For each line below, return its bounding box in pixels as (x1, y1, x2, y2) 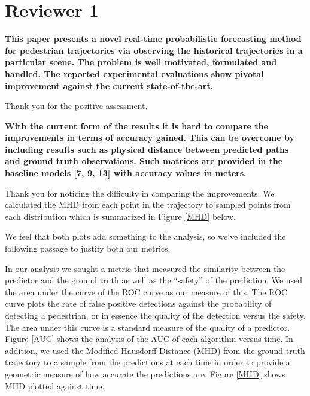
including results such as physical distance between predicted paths (5, 143, 289, 155)
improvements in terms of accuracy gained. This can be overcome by (5, 131, 295, 144)
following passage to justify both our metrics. (5, 242, 171, 255)
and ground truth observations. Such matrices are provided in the (5, 155, 283, 167)
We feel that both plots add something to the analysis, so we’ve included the (5, 230, 286, 243)
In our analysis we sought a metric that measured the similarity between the (5, 262, 285, 274)
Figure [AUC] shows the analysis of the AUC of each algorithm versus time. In (5, 332, 293, 345)
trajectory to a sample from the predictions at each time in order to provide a (5, 356, 290, 368)
